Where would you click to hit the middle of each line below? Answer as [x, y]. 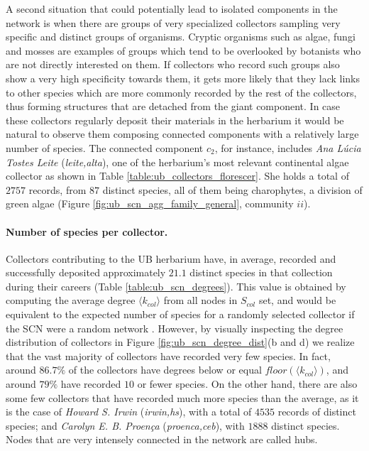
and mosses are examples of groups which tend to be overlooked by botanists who [183, 50]
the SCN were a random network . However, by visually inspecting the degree [175, 328]
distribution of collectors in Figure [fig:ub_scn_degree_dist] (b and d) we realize [180, 342]
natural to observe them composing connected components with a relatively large [182, 134]
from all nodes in [200, 300]
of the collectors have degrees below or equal [165, 370]
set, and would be [297, 300]
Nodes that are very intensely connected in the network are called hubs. [162, 439]
